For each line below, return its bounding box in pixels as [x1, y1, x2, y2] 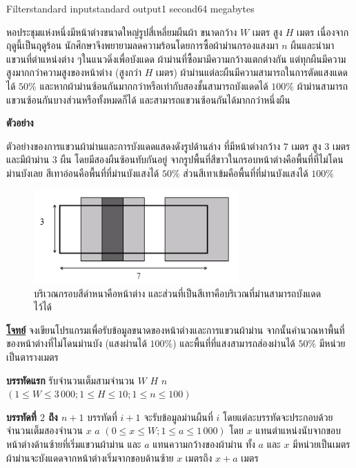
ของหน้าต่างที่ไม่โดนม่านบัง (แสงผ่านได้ [6, 336, 147, 350]
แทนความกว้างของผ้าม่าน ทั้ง [152, 436, 255, 451]
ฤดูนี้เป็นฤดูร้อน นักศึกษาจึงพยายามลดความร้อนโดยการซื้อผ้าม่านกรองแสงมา [6, 38, 279, 53]
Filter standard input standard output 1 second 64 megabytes [6, 1, 255, 15]
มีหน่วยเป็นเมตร [293, 436, 350, 451]
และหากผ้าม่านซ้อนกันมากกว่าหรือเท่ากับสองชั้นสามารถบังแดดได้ [39, 78, 268, 93]
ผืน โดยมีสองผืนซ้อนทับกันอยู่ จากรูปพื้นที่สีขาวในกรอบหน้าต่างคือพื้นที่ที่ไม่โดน [60, 152, 344, 167]
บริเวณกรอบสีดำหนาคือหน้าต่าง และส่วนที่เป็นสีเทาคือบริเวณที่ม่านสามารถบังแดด [34, 286, 322, 300]
